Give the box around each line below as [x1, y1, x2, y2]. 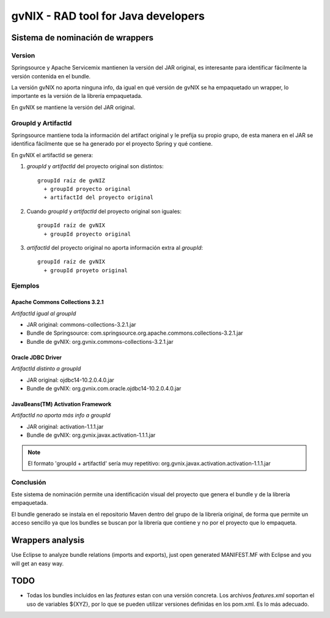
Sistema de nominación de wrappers [11, 32, 154, 43]
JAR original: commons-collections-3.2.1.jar [26, 321, 137, 329]
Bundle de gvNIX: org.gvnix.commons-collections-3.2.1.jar [26, 338, 174, 345]
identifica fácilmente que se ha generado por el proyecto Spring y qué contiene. [11, 140, 213, 147]
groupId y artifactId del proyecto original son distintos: [26, 163, 164, 170]
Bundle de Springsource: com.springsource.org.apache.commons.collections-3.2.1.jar [26, 329, 244, 337]
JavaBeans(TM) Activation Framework [11, 401, 112, 408]
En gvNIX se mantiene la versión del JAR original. [11, 103, 136, 111]
